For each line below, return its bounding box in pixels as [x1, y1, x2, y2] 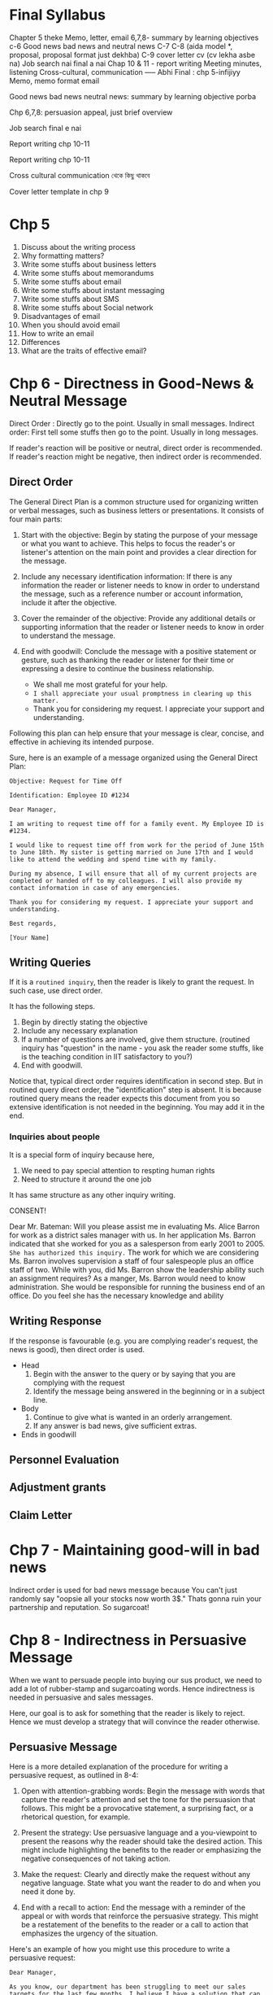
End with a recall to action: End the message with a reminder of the [20, 1902, 246, 1913]
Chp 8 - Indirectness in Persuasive [9, 1630, 247, 1649]
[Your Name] [9, 933, 50, 941]
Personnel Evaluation [9, 1452, 120, 1466]
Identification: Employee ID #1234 [9, 791, 130, 799]
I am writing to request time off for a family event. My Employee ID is [9, 819, 265, 827]
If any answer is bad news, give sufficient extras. [32, 1421, 197, 1430]
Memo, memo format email [9, 76, 100, 85]
